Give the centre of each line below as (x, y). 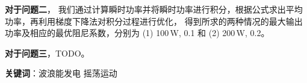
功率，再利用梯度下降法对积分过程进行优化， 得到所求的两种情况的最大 (145, 21)
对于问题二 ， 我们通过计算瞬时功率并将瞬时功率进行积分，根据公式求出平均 (154, 9)
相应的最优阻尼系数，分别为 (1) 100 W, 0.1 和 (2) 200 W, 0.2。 (150, 33)
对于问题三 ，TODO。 (47, 53)
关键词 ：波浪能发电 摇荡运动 (61, 73)
